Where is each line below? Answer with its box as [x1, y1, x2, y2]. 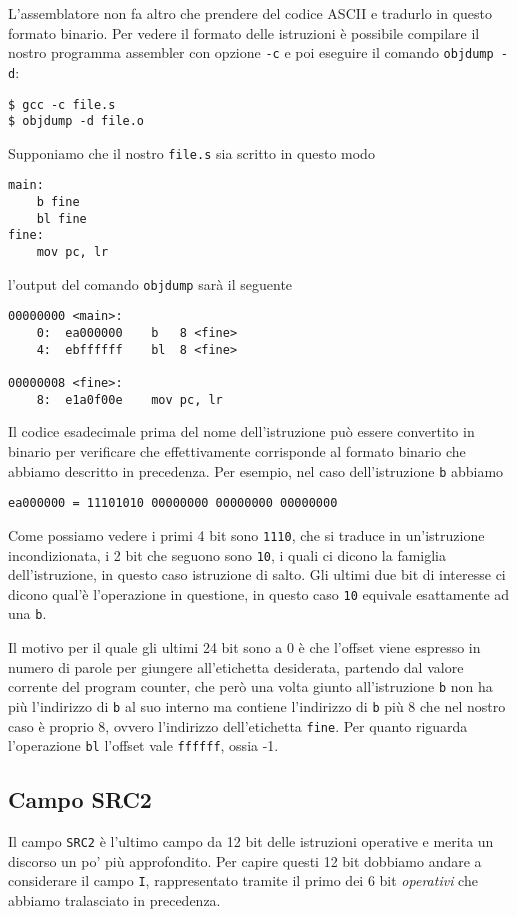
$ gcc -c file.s [8, 97, 116, 112]
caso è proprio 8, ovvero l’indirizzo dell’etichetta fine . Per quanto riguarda [8, 715, 468, 736]
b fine [36, 195, 80, 210]
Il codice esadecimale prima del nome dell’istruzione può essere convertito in [8, 421, 475, 442]
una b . [8, 603, 47, 624]
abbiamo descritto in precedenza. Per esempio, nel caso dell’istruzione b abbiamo [8, 460, 504, 481]
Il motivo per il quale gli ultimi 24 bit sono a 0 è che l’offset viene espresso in [8, 637, 481, 658]
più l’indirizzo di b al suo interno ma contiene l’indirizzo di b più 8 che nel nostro [8, 695, 506, 716]
